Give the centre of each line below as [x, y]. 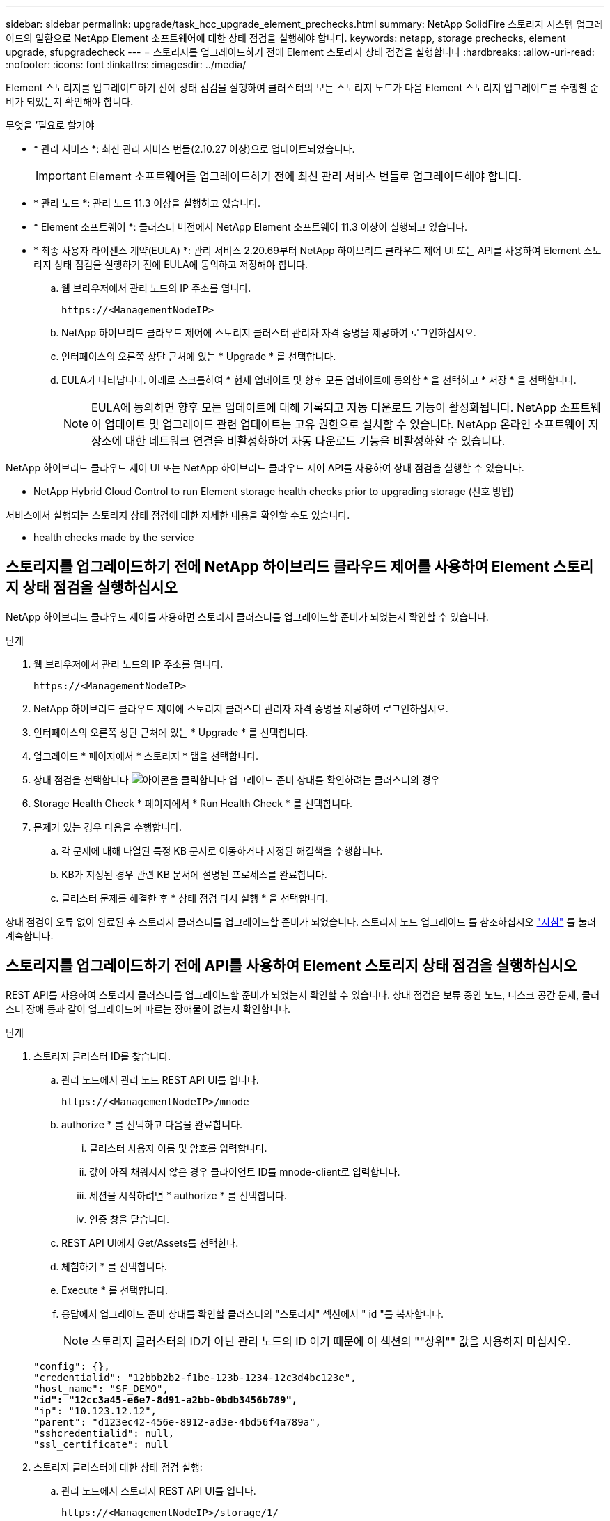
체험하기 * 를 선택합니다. [114, 1266]
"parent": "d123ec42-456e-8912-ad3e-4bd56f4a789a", [178, 1422]
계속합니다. [30, 935]
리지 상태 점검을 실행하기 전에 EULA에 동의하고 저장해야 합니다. [171, 264]
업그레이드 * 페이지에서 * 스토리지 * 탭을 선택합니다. [146, 756]
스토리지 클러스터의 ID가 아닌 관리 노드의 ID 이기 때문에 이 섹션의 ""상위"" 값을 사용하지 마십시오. [331, 1341]
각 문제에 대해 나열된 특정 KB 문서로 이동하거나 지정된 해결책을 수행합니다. [222, 850]
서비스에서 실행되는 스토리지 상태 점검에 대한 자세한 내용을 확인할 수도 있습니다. [178, 515]
